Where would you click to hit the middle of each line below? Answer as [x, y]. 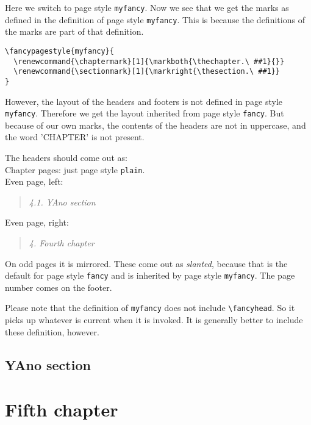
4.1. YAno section [62, 202]
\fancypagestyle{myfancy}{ [59, 51]
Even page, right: [37, 222]
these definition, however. [52, 331]
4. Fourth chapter [62, 243]
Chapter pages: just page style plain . [75, 169]
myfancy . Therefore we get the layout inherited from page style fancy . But [145, 113]
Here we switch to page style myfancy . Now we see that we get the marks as [147, 7]
